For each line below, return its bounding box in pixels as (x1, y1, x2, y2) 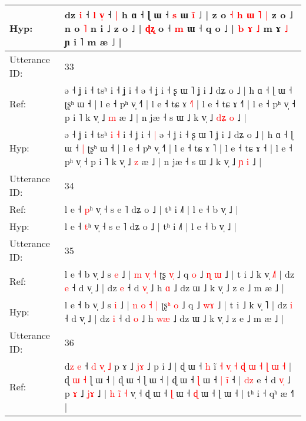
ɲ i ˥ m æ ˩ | (64, 35, 122, 48)
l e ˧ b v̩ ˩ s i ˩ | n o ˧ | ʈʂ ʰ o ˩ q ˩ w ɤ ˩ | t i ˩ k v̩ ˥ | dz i (64, 298, 293, 311)
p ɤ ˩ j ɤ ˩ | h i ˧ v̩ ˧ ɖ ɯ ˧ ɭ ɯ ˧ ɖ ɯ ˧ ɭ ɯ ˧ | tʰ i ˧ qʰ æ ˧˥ (64, 386, 294, 400)
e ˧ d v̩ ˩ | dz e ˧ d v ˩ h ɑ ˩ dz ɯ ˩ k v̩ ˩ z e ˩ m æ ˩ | (64, 281, 285, 294)
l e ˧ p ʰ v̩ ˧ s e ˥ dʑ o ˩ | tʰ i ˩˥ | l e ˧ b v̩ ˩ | (64, 202, 238, 216)
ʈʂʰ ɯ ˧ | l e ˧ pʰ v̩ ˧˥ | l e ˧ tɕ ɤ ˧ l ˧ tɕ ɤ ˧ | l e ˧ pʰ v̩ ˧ (64, 97, 296, 110)
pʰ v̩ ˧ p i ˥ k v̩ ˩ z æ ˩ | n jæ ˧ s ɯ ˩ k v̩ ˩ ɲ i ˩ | (64, 154, 262, 168)
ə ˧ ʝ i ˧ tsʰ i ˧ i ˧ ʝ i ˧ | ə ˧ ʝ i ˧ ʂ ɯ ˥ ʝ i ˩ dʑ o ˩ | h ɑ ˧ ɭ (64, 127, 294, 141)
